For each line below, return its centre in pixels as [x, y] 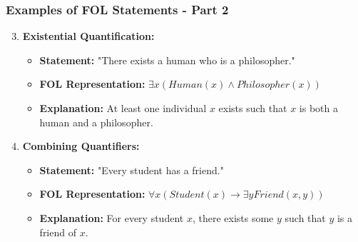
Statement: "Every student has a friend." [132, 170]
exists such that [253, 108]
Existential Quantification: [88, 36]
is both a [318, 108]
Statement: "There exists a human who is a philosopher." [167, 60]
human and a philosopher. [96, 122]
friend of [58, 232]
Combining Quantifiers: [81, 146]
